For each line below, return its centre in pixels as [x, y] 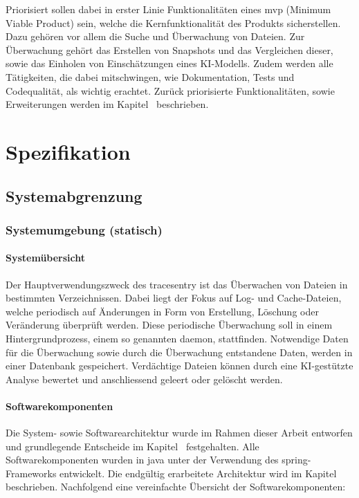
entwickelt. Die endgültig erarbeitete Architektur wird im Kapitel [198, 473]
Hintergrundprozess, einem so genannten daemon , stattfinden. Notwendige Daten [177, 338]
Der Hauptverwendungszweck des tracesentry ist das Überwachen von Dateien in [177, 284]
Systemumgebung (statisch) [84, 229]
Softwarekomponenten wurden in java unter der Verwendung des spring [157, 460]
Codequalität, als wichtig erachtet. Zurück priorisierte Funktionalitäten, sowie [170, 90]
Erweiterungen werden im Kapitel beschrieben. [107, 104]
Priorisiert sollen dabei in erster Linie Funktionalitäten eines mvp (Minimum [168, 9]
